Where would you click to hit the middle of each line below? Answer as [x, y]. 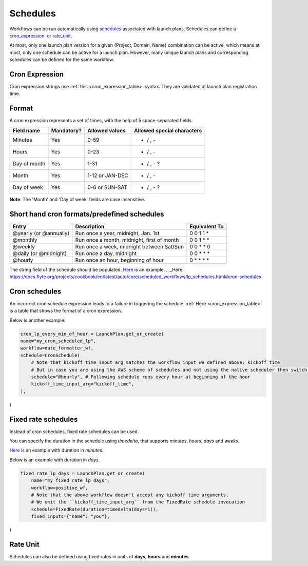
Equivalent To [207, 226]
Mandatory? [66, 130]
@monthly [25, 240]
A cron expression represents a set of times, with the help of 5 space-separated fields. [101, 121]
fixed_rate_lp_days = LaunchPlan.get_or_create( [83, 473]
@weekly [24, 246]
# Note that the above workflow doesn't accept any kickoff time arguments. [130, 495]
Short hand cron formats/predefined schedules [87, 214]
